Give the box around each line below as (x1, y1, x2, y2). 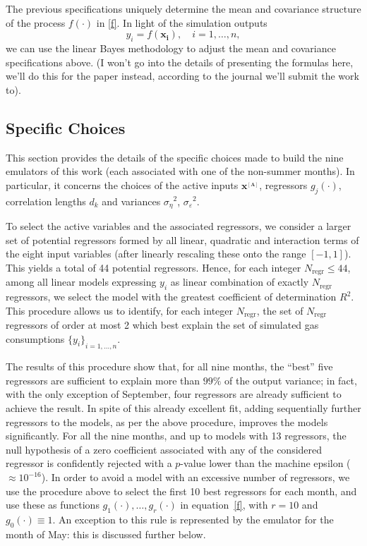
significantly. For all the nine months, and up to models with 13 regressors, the (6, 428, 347, 443)
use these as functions (6, 497, 100, 512)
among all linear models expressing (6, 274, 157, 289)
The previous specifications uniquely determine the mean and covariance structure (6, 1, 361, 16)
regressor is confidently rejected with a (6, 456, 172, 471)
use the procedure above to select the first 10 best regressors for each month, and (6, 483, 357, 498)
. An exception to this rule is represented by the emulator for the (52, 512, 334, 526)
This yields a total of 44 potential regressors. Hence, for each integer (6, 260, 301, 274)
